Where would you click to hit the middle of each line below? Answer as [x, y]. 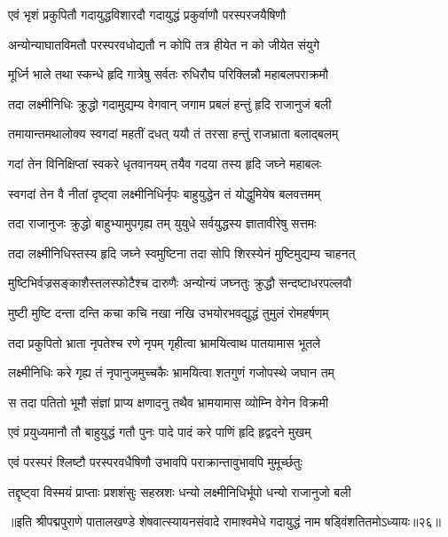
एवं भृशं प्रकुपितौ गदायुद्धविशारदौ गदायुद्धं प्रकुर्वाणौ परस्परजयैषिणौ [147, 14]
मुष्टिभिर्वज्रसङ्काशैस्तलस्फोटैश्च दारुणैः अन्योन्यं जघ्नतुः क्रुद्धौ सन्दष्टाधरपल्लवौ [180, 283]
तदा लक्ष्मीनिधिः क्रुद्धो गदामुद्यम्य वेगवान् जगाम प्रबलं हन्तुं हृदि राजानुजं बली [170, 103]
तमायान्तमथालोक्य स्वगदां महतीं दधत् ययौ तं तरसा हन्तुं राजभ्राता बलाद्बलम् [173, 134]
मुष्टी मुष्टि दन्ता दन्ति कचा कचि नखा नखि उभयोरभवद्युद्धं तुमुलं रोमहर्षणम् [169, 312]
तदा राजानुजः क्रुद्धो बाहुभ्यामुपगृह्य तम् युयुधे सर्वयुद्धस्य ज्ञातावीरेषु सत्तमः [162, 223]
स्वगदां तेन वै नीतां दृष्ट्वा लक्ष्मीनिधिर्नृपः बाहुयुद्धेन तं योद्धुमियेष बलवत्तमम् [165, 193]
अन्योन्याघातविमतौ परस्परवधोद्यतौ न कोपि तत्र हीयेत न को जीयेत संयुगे [164, 44]
